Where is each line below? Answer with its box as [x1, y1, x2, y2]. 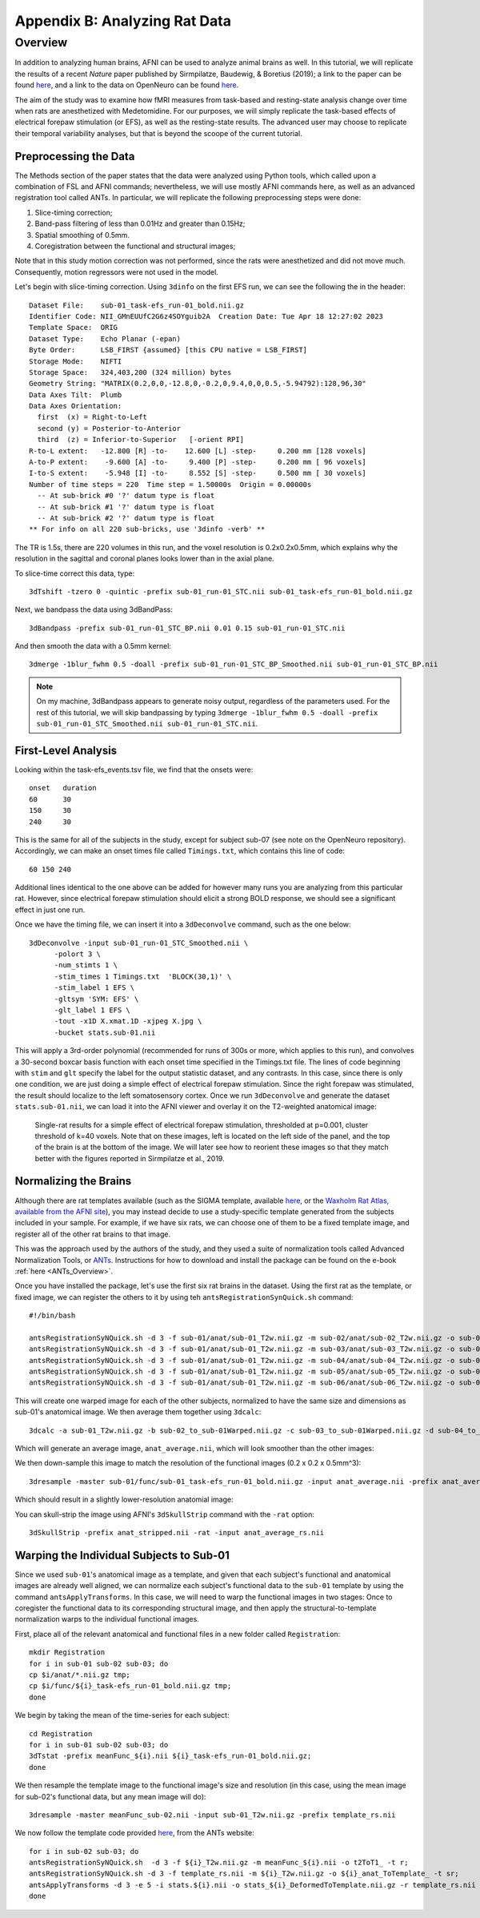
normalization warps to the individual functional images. [14, 1614, 199, 1624]
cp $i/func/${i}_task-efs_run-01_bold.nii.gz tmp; [29, 1682, 232, 1691]
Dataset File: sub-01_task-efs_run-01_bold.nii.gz [29, 300, 244, 310]
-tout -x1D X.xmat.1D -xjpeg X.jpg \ [54, 1017, 202, 1026]
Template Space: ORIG [29, 323, 118, 332]
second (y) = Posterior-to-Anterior [37, 424, 182, 432]
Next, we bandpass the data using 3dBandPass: [14, 605, 174, 614]
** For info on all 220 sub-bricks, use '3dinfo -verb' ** [29, 525, 266, 534]
